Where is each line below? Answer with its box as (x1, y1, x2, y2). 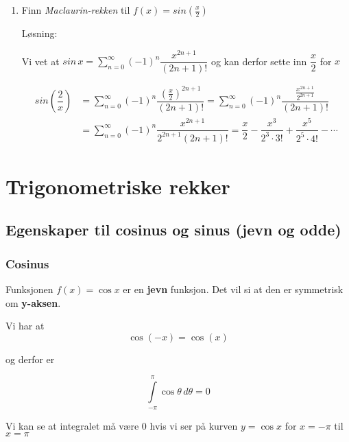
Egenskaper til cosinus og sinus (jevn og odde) (5, 219, 341, 240)
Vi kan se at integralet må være (5, 418, 139, 432)
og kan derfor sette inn (210, 54, 307, 68)
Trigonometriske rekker (5, 172, 230, 200)
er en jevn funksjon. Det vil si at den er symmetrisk (123, 282, 344, 296)
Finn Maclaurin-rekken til (21, 3, 130, 16)
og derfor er (5, 351, 55, 366)
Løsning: (21, 26, 58, 40)
